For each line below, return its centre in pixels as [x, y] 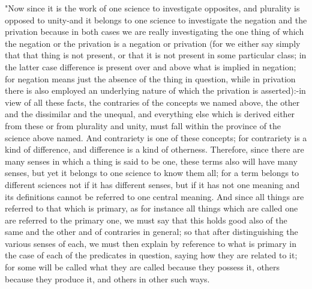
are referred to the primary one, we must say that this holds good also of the [146, 220]
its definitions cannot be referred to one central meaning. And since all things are [154, 196]
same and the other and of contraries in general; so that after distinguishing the [151, 232]
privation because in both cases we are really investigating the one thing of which [154, 32]
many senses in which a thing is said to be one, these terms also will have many [151, 161]
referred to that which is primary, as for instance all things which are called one [151, 208]
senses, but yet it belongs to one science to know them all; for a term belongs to [152, 173]
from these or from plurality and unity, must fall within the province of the [143, 125]
